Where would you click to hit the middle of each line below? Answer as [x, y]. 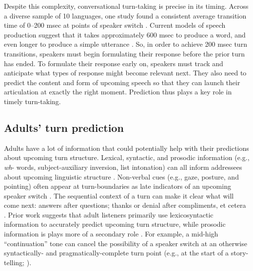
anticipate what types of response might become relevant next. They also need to [125, 73]
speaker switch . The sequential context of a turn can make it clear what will [119, 195]
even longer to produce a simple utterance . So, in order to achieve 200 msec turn [126, 44]
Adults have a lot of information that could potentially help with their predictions [126, 148]
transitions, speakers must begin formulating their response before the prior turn [125, 53]
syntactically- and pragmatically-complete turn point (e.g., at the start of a [117, 253]
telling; [14, 262]
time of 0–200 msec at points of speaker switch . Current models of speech [115, 25]
